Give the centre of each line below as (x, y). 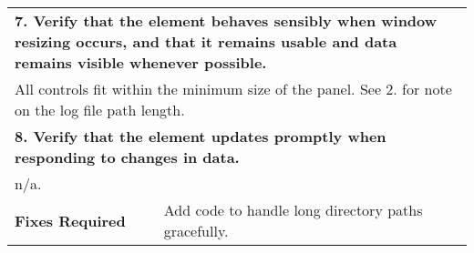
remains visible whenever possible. (141, 62)
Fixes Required (70, 220)
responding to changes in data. (127, 157)
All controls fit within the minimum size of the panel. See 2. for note (233, 89)
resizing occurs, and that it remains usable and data (206, 41)
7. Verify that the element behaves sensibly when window (226, 20)
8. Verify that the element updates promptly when (201, 136)
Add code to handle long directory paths (293, 210)
